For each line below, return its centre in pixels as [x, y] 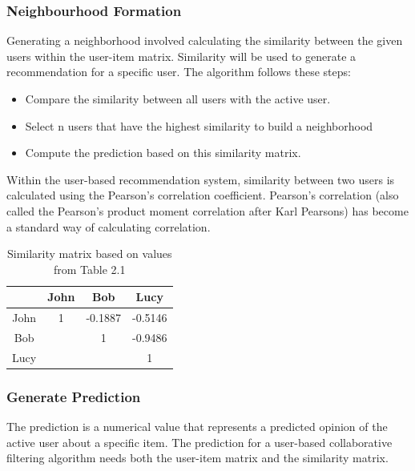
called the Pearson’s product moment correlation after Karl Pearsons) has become [207, 210]
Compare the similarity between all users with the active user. [178, 99]
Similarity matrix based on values [89, 254]
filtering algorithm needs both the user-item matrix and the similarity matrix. [197, 458]
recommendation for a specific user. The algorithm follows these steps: [179, 72]
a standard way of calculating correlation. [109, 226]
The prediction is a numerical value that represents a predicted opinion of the [197, 427]
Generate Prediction [74, 396]
